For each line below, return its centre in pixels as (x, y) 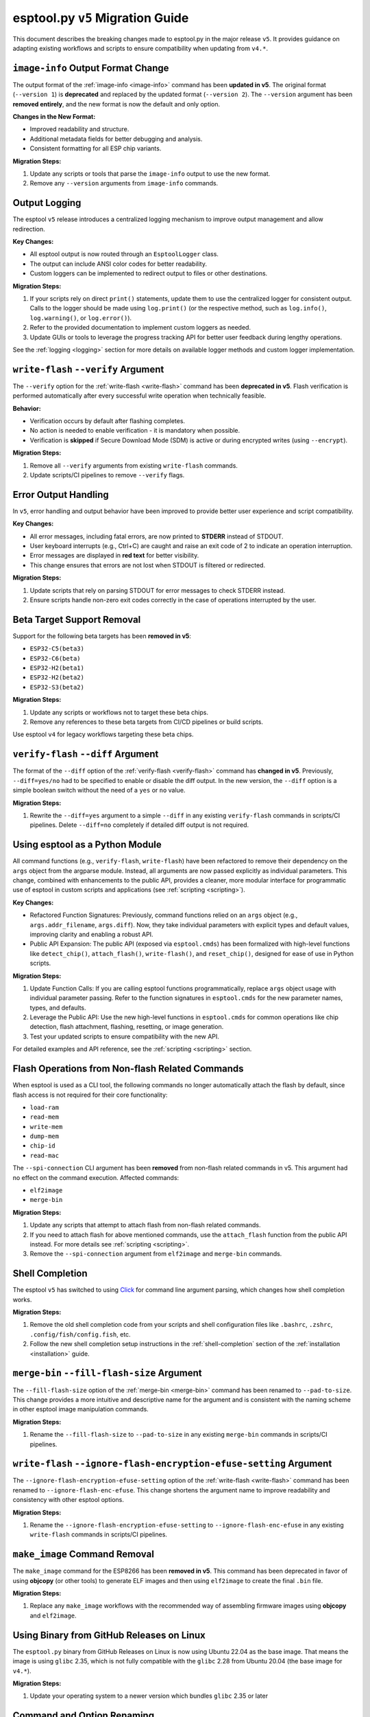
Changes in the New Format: (54, 117)
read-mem (45, 1117)
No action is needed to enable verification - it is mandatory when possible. (135, 431)
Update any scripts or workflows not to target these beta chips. (119, 712)
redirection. (29, 229)
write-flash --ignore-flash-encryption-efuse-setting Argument (172, 1464)
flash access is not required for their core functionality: (90, 1095)
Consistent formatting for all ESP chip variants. (96, 148)
